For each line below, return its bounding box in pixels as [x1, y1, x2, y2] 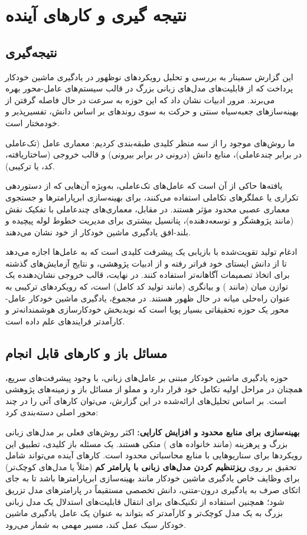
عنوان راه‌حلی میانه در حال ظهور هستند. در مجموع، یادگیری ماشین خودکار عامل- [5, 291, 290, 304]
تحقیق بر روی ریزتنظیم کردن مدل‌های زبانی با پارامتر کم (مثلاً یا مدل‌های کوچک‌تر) [5, 460, 297, 472]
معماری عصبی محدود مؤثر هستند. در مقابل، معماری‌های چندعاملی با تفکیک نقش [5, 202, 290, 215]
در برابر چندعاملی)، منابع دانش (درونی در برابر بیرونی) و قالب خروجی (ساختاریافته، [5, 148, 302, 160]
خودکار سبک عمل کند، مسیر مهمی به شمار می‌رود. [5, 518, 187, 530]
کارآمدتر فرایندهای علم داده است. [5, 314, 125, 327]
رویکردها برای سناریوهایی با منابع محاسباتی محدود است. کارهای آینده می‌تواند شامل [5, 449, 302, 461]
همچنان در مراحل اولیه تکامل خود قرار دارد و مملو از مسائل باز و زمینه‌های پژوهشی [5, 383, 303, 395]
